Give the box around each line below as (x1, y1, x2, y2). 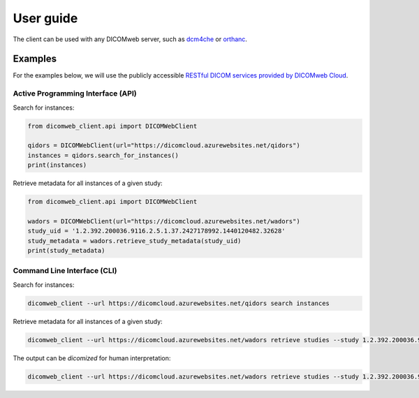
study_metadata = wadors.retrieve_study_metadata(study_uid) (27, 237, 242, 244)
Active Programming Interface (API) (13, 89, 137, 98)
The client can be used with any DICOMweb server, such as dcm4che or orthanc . (13, 35, 248, 43)
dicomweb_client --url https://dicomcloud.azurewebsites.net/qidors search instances (27, 299, 330, 307)
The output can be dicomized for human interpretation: (13, 353, 171, 362)
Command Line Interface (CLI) (13, 266, 117, 276)
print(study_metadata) (27, 246, 105, 255)
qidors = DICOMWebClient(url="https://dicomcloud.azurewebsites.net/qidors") (27, 142, 300, 149)
